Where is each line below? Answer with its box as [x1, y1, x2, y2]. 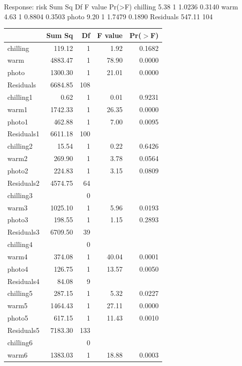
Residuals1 [7, 128, 39, 139]
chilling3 [7, 190, 33, 200]
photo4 [7, 263, 29, 274]
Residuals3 [7, 227, 39, 237]
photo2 [7, 165, 29, 175]
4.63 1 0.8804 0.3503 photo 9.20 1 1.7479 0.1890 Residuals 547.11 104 [4, 11, 213, 21]
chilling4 [7, 239, 33, 249]
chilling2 [7, 141, 33, 151]
